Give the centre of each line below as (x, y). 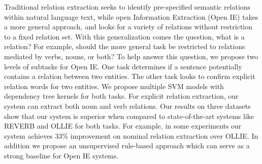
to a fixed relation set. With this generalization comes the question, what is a (124, 36)
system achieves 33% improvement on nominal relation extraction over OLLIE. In (131, 135)
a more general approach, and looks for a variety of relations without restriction (128, 27)
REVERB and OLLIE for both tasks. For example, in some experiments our (123, 126)
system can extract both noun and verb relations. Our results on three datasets (127, 106)
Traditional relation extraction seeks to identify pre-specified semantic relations (127, 7)
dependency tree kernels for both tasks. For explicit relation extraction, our (121, 96)
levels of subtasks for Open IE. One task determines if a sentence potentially (123, 66)
